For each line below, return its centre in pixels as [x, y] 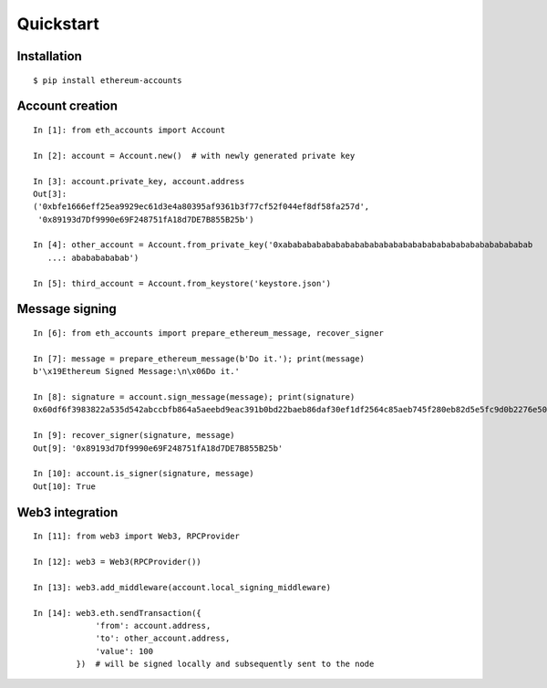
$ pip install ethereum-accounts [108, 80]
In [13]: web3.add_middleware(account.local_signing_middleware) [182, 587]
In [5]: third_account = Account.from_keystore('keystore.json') [182, 283]
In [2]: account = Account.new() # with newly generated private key [194, 156]
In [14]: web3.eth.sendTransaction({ [118, 613]
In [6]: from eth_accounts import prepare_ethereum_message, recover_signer [209, 334]
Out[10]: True [64, 486]
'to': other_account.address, [163, 638]
